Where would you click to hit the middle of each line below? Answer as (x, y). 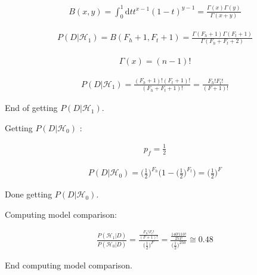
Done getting (29, 194)
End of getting (31, 108)
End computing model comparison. (69, 265)
